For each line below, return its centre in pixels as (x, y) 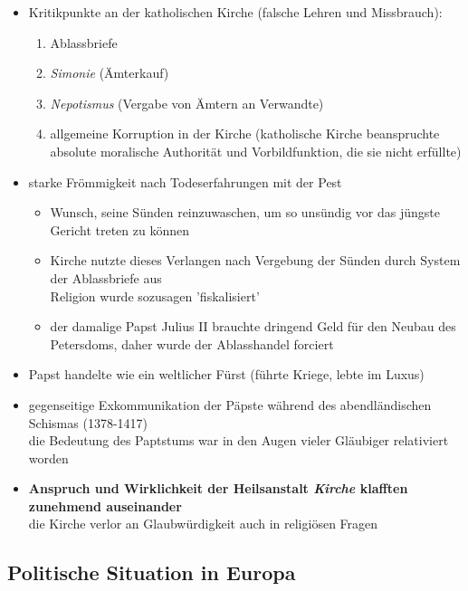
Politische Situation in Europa (152, 572)
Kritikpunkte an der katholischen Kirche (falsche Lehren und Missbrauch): (235, 12)
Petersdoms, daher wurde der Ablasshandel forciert (192, 343)
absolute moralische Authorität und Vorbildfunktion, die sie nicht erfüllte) (256, 151)
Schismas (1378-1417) (88, 422)
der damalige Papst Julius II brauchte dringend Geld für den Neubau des (253, 326)
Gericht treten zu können (119, 229)
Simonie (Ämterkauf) (110, 73)
